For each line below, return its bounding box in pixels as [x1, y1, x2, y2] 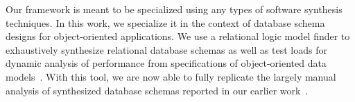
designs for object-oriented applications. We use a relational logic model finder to [6, 29, 350, 43]
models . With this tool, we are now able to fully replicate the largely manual [6, 69, 336, 83]
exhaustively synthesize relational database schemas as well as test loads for [6, 42, 327, 57]
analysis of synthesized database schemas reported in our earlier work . [6, 83, 309, 97]
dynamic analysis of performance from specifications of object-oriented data [6, 56, 327, 70]
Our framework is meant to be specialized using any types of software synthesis [6, 2, 343, 16]
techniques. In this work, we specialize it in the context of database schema [6, 15, 325, 30]
